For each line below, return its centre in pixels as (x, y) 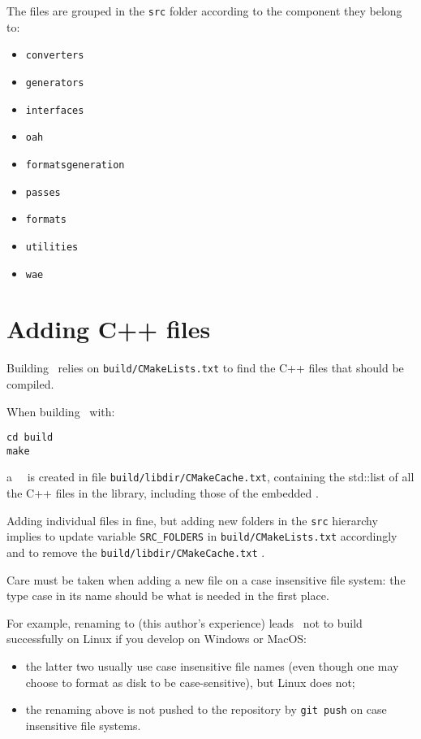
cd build (30, 438)
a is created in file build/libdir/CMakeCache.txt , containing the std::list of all (210, 477)
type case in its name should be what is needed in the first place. (168, 596)
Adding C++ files (109, 329)
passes (43, 192)
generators (55, 83)
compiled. (30, 383)
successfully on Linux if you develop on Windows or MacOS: (157, 639)
